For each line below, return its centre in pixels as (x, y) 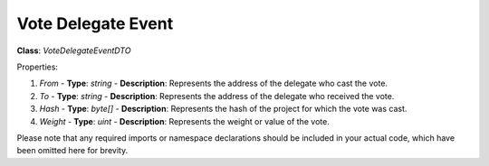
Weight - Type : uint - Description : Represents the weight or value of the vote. (184, 121)
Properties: (38, 67)
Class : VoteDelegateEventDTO (74, 51)
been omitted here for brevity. (72, 151)
